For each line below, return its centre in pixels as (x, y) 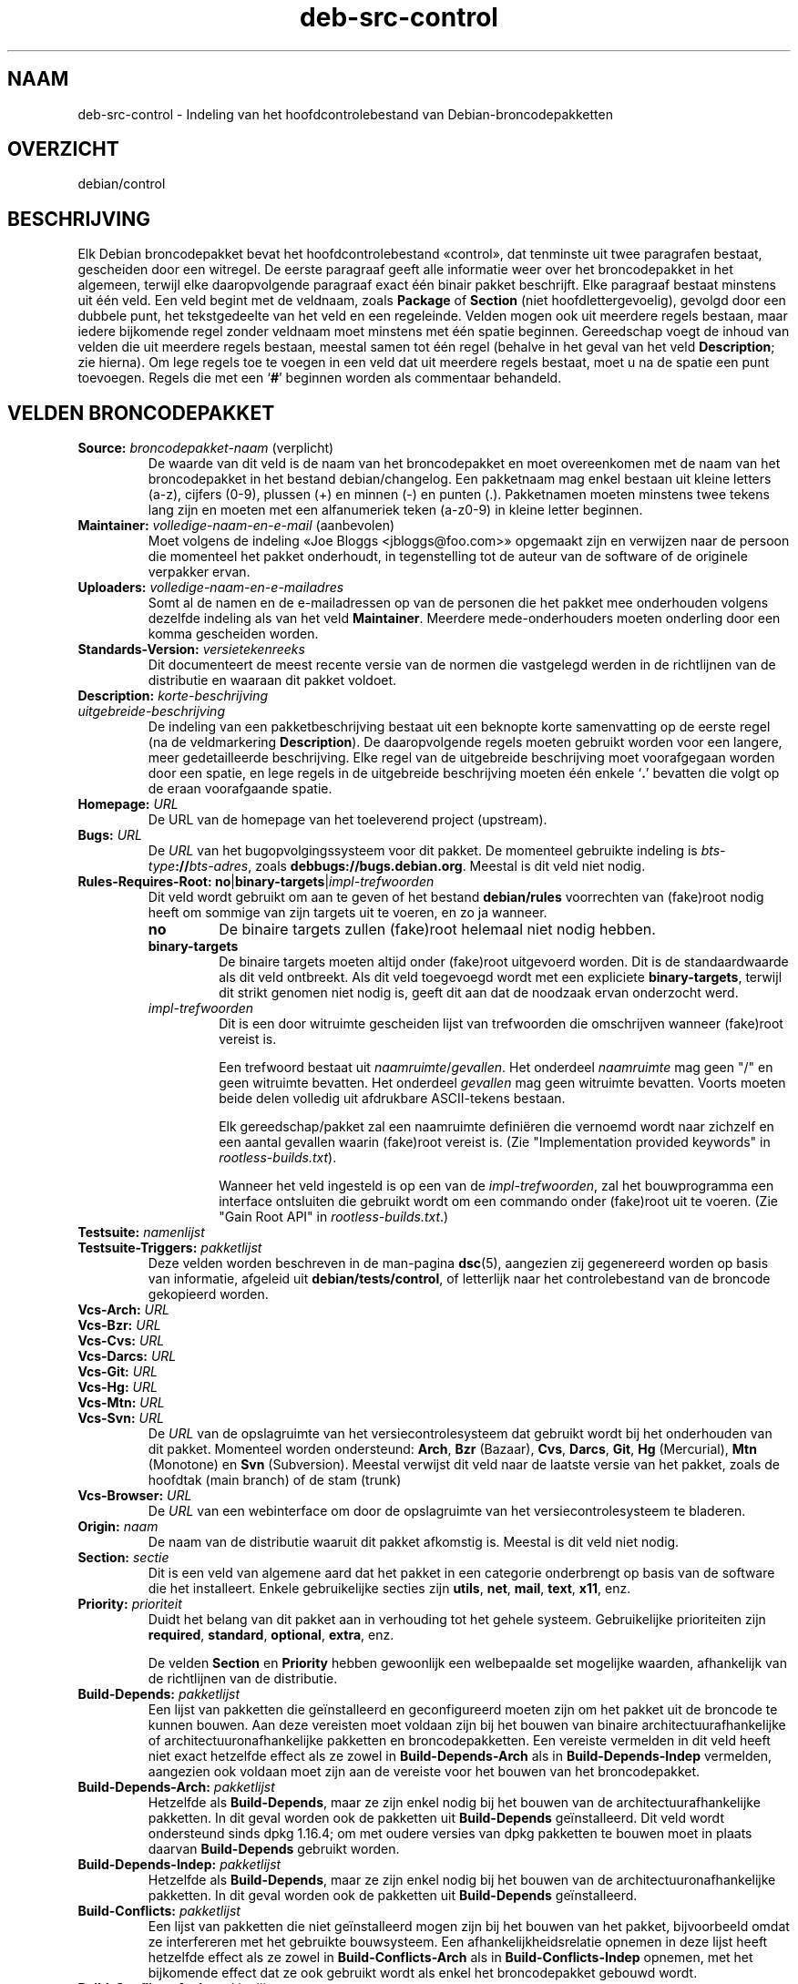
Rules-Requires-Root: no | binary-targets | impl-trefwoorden (256, 882)
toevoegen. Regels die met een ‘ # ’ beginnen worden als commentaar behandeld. (320, 378)
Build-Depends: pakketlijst (159, 1694)
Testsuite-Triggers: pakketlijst (170, 1248)
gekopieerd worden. (208, 1294)
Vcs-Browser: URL (135, 1496)
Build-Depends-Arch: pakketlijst (176, 1787)
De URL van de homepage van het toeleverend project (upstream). (348, 820)
